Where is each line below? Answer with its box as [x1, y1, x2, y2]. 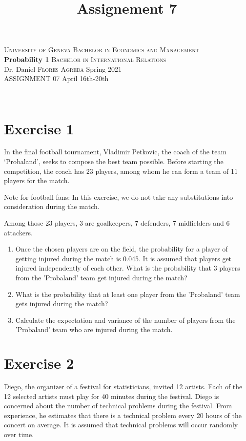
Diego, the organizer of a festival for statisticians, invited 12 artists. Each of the [4, 381, 243, 392]
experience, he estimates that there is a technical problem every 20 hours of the [4, 410, 242, 420]
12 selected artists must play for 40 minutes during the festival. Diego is [4, 391, 219, 401]
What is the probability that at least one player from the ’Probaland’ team [15, 289, 240, 299]
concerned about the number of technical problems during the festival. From [4, 400, 232, 411]
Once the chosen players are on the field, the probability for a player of [15, 244, 228, 254]
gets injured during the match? [15, 298, 108, 309]
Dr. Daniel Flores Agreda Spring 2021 [4, 63, 122, 74]
